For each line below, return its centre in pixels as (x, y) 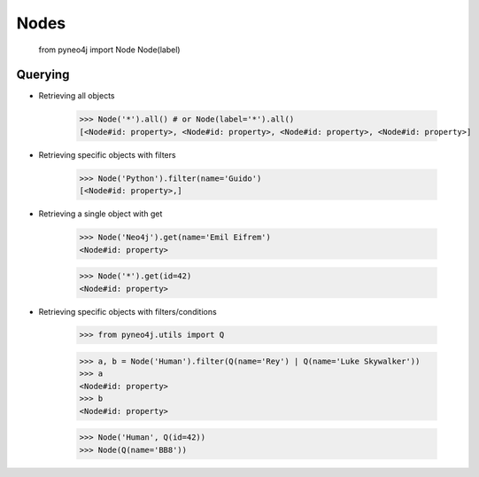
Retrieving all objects (77, 96)
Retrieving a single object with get (100, 214)
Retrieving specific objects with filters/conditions (127, 311)
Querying (43, 75)
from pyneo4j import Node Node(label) (109, 50)
